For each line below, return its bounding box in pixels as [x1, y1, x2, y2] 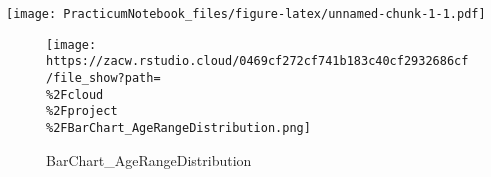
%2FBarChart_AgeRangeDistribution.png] [46, 120, 311, 135]
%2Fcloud [46, 87, 104, 102]
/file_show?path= [46, 70, 161, 85]
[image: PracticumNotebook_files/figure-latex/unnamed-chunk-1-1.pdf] [6, 7, 486, 21]
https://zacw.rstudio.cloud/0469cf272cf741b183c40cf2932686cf [46, 54, 469, 69]
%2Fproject [46, 104, 118, 119]
